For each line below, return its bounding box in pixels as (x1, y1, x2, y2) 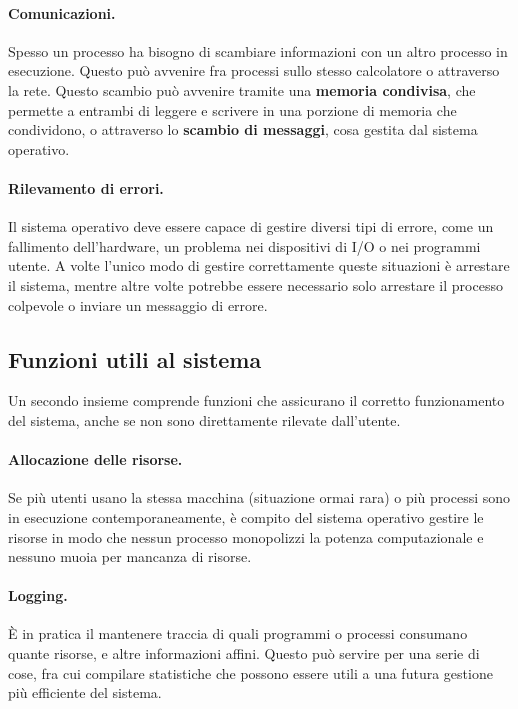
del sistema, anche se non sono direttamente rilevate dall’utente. (8, 409, 401, 430)
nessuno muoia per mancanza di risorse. (8, 546, 252, 567)
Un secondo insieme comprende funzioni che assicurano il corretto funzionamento (8, 390, 505, 411)
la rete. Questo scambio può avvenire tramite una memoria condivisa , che (8, 79, 476, 100)
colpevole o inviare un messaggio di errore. (8, 294, 268, 315)
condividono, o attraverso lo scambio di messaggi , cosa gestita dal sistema (8, 119, 478, 140)
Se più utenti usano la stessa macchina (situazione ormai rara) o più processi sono (8, 487, 511, 508)
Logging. (8, 585, 68, 606)
